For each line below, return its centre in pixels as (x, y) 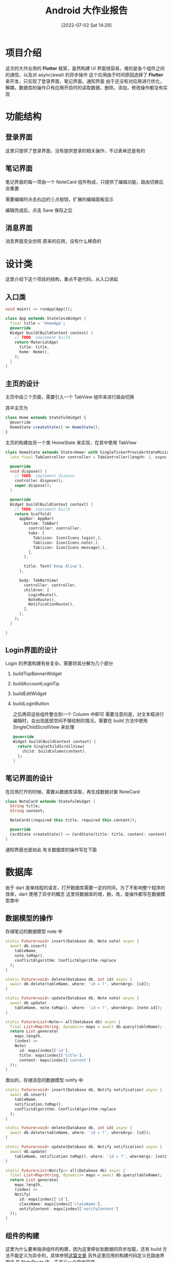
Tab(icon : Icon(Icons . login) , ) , (67, 538)
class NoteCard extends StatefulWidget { (50, 801)
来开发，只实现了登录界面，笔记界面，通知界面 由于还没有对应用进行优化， (85, 81)
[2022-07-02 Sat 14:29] (86, 25)
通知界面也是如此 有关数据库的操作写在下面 (51, 850)
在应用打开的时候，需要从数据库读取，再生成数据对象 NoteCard (73, 791)
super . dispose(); (33, 486)
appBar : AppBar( (36, 519)
